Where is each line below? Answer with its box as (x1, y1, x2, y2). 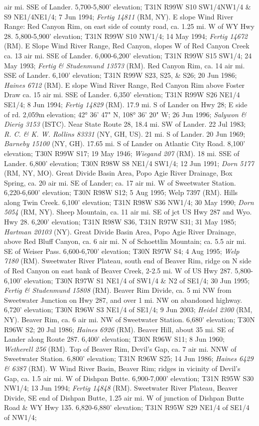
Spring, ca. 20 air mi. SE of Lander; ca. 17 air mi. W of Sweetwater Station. (4, 177, 236, 188)
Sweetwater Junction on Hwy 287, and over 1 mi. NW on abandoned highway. (4, 294, 243, 305)
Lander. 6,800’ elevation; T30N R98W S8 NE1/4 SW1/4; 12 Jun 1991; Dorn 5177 (4, 158, 254, 168)
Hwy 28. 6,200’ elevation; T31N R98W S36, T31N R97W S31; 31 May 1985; (4, 216, 237, 227)
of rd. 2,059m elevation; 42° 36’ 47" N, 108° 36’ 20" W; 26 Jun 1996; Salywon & (4, 109, 247, 119)
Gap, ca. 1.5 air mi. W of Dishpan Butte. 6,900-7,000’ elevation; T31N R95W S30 (4, 373, 254, 383)
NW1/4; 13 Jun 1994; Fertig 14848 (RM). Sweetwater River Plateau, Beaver (4, 383, 238, 393)
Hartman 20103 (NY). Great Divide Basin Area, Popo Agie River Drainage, (4, 226, 237, 236)
